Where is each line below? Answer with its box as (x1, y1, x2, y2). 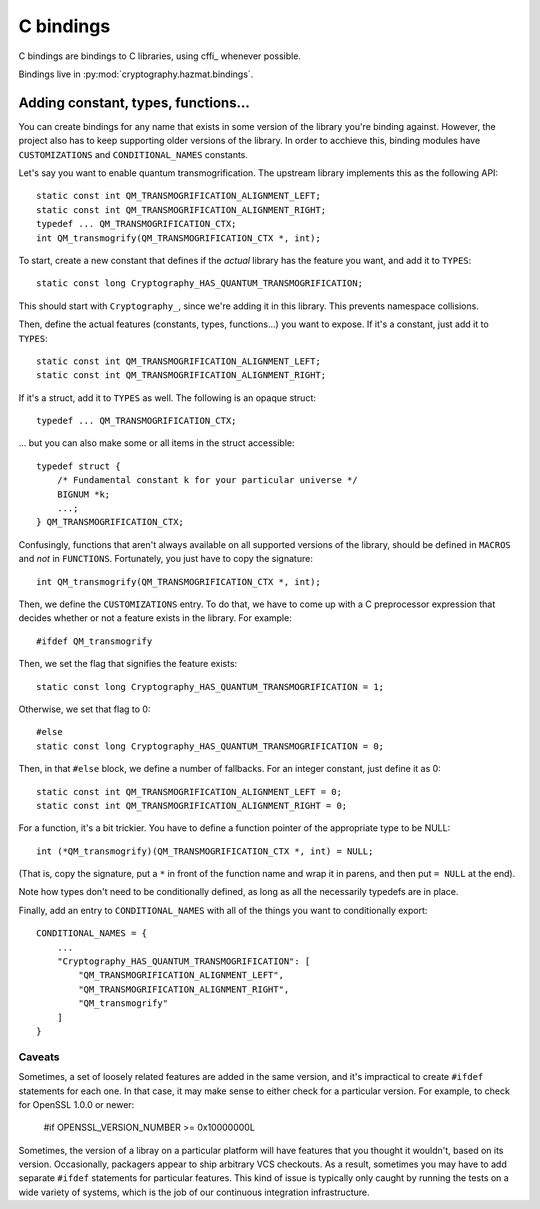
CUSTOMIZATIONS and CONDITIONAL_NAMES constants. (18, 148, 249, 160)
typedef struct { (36, 460, 121, 472)
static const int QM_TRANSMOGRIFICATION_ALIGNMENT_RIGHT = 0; (36, 800, 348, 811)
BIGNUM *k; (56, 488, 111, 500)
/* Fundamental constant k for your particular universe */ (56, 475, 359, 486)
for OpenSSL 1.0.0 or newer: (18, 1098, 135, 1110)
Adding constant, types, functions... (18, 94, 250, 111)
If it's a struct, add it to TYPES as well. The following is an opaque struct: (18, 391, 317, 404)
